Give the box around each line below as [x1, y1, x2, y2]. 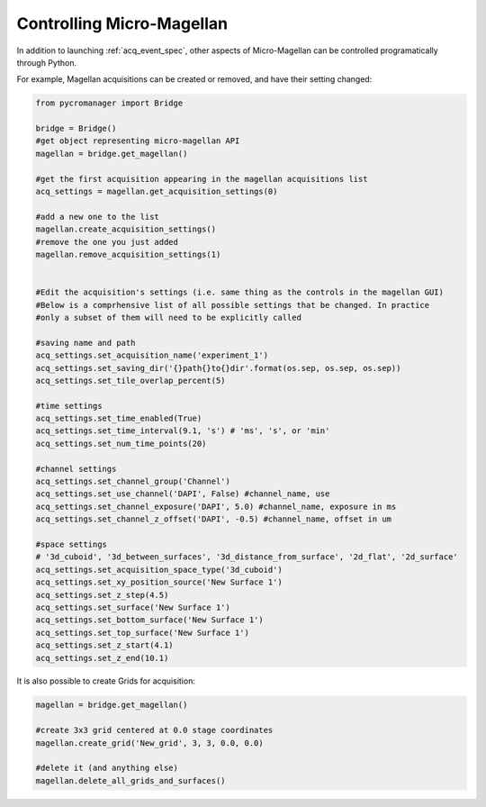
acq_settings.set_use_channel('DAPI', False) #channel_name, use [35, 489, 330, 499]
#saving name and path [35, 338, 136, 348]
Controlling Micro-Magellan [16, 14, 229, 33]
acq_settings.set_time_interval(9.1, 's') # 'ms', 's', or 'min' [35, 426, 330, 436]
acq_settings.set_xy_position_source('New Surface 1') [35, 577, 283, 587]
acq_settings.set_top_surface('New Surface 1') [35, 627, 249, 638]
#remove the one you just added [35, 237, 179, 247]
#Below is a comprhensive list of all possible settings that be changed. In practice [35, 300, 430, 310]
